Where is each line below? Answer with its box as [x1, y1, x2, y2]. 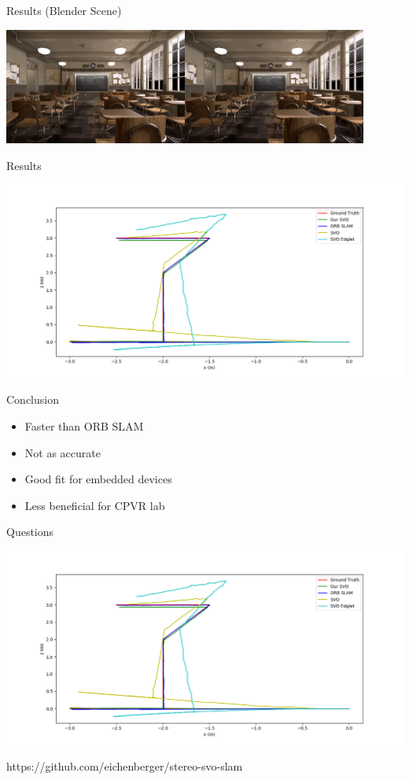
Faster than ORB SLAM [24, 417, 144, 434]
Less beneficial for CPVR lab [24, 497, 165, 513]
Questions [6, 523, 54, 540]
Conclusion [6, 391, 59, 408]
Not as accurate [24, 444, 101, 460]
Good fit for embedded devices [24, 471, 172, 487]
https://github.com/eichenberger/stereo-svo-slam [6, 758, 243, 774]
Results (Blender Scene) [6, 2, 122, 18]
